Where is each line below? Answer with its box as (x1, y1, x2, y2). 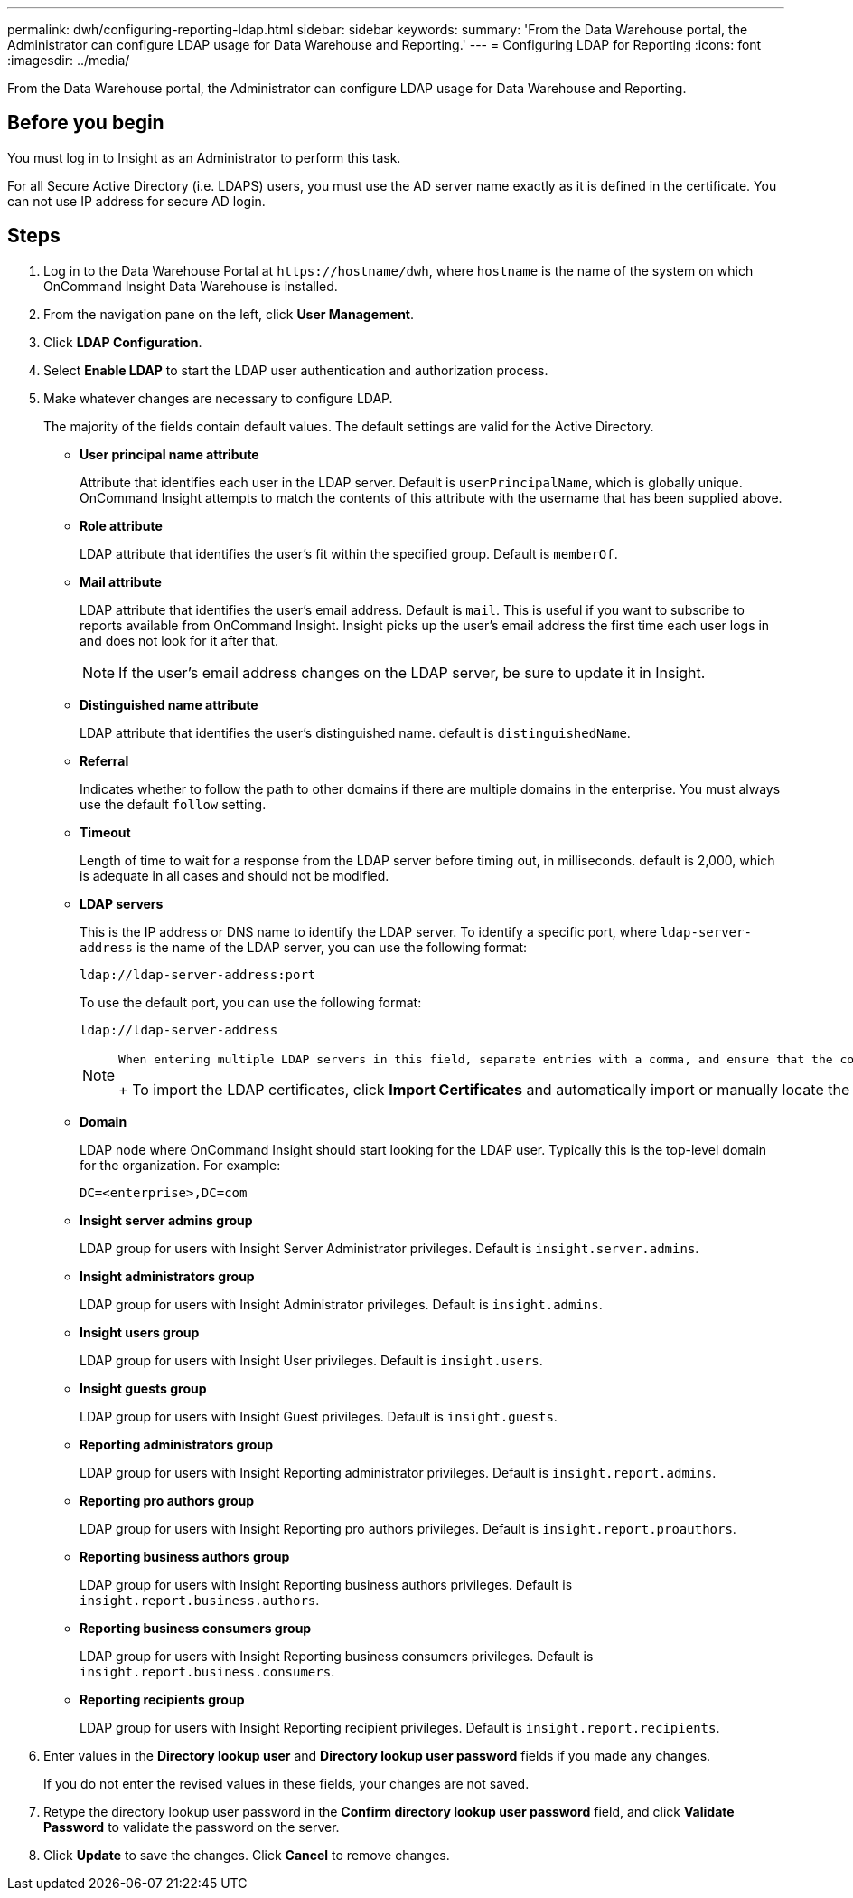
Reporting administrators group (80, 1436, 273, 1452)
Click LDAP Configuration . (43, 334, 202, 350)
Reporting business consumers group (80, 1619, 312, 1636)
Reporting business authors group (80, 1548, 290, 1564)
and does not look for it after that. (80, 632, 279, 648)
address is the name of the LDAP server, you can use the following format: (80, 939, 528, 955)
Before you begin (7, 111, 164, 135)
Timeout (80, 824, 131, 840)
